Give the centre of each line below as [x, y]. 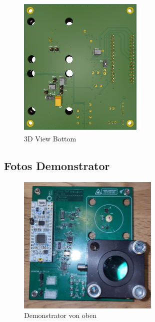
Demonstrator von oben [60, 315]
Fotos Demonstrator [57, 166]
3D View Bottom [50, 139]
